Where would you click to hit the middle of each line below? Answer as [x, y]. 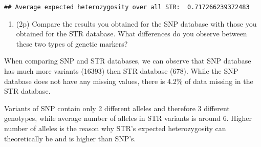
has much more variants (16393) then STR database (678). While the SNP [121, 71]
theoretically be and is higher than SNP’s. [70, 138]
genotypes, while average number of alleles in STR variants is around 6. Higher [128, 118]
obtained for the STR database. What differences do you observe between [132, 34]
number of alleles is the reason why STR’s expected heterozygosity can [115, 128]
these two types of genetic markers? [72, 43]
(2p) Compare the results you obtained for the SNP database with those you [136, 23]
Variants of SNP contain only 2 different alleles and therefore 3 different [117, 108]
